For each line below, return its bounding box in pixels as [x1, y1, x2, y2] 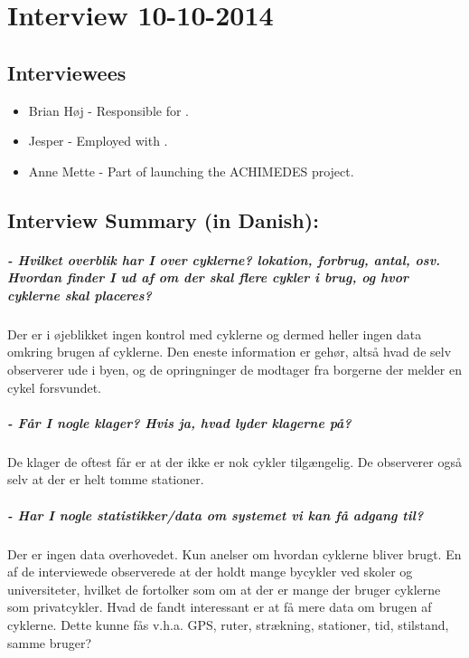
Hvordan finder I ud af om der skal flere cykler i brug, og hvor [7, 268, 408, 287]
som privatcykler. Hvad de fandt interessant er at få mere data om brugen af [7, 597, 432, 616]
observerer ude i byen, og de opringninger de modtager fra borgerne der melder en [7, 360, 462, 379]
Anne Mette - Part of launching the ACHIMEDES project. [28, 161, 354, 180]
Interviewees [7, 58, 127, 86]
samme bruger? [7, 633, 92, 652]
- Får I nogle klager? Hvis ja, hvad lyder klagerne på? [7, 413, 352, 432]
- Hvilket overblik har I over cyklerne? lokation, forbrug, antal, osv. [7, 250, 441, 269]
